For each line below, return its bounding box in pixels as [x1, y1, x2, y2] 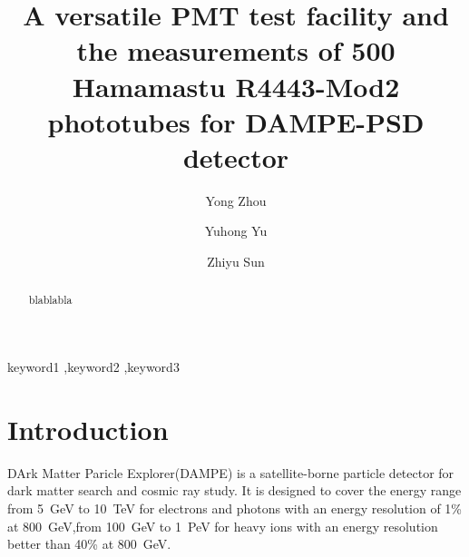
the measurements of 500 [76, 32, 396, 69]
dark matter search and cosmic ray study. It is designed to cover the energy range [7, 481, 462, 500]
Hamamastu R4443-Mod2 [72, 67, 400, 104]
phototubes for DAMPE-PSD [47, 103, 425, 140]
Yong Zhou [205, 191, 267, 210]
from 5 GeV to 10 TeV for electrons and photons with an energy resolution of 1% [7, 499, 463, 518]
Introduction [7, 410, 169, 447]
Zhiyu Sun [207, 252, 265, 271]
